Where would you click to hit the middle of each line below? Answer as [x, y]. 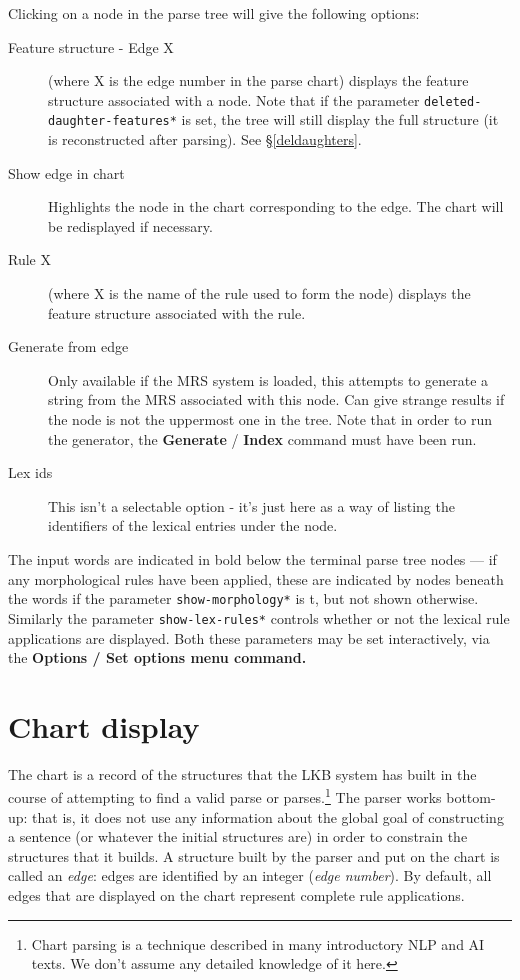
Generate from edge [68, 346]
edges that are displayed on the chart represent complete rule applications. [236, 895]
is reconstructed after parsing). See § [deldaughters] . [205, 139]
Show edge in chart [66, 172]
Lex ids [30, 472]
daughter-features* [112, 121]
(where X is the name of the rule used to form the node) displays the [259, 293]
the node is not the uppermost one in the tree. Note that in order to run [270, 419]
